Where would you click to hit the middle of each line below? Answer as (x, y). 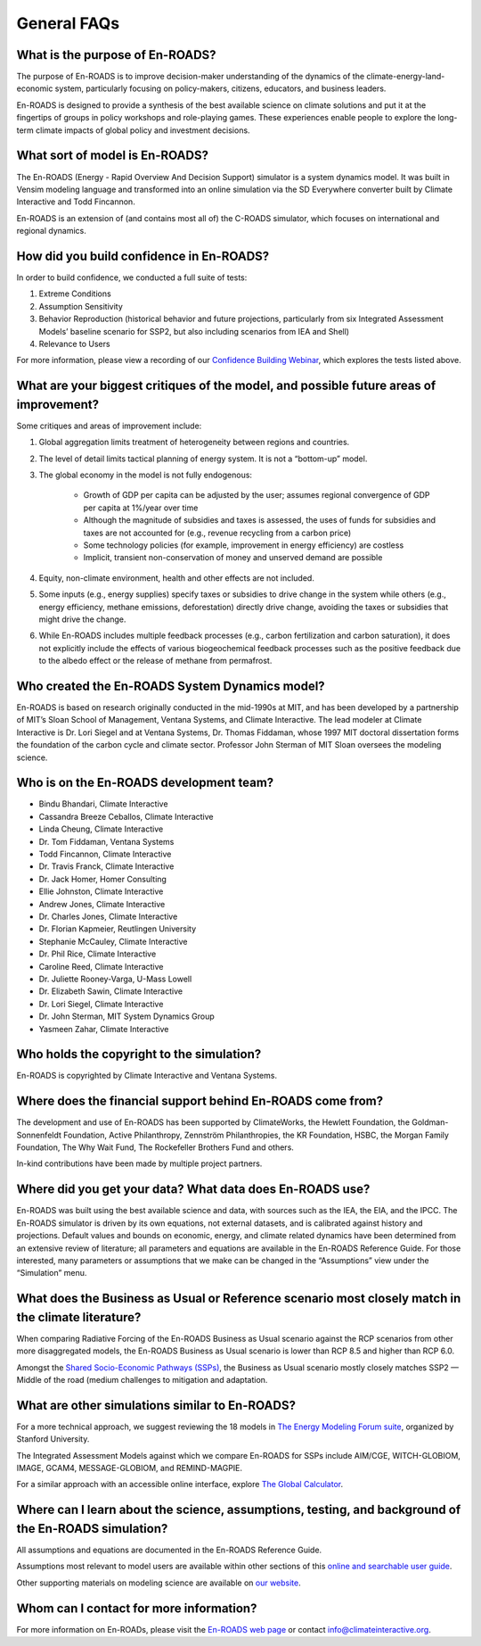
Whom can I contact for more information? (137, 1608)
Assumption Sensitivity (81, 306)
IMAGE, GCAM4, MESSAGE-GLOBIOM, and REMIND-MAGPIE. (130, 1468)
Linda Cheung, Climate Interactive (101, 829)
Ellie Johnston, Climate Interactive (101, 891)
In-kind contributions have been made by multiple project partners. (139, 1163)
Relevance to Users (74, 343)
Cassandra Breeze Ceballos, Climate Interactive (126, 816)
